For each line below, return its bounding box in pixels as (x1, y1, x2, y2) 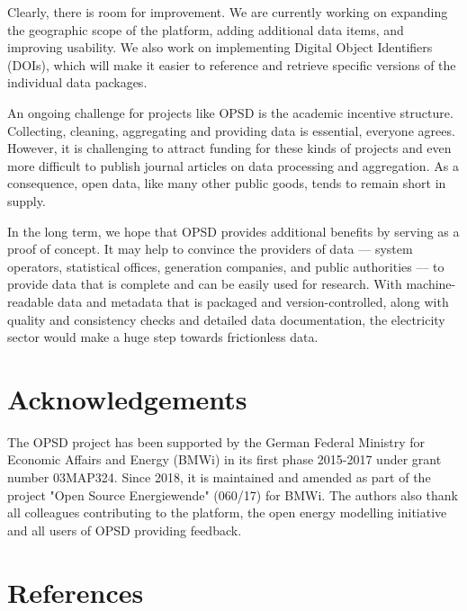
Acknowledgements (7, 380, 247, 417)
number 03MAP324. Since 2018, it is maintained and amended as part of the (7, 468, 431, 486)
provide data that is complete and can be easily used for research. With (7, 274, 402, 293)
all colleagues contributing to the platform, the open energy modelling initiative (7, 503, 447, 522)
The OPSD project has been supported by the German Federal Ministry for (7, 432, 425, 451)
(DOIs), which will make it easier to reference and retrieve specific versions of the (7, 55, 456, 74)
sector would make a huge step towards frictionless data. (7, 328, 319, 346)
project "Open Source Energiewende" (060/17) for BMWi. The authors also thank (7, 485, 458, 504)
